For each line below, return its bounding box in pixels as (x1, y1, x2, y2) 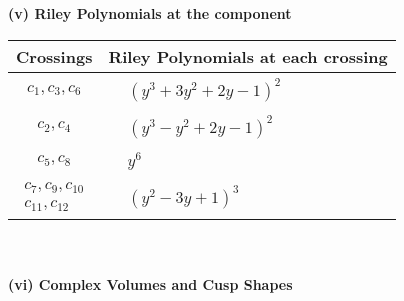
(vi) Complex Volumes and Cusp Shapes (8, 273, 293, 294)
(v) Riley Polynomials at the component (8, 3, 292, 23)
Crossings (16, 44, 93, 68)
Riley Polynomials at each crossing (108, 44, 388, 68)
